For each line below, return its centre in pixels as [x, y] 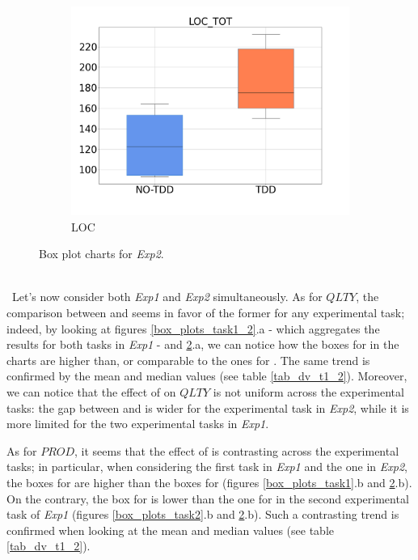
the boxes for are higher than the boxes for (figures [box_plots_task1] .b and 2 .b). [209, 482]
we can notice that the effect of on [91, 391]
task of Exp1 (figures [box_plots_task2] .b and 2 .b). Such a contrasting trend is [203, 514]
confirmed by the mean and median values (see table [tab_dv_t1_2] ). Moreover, [207, 376]
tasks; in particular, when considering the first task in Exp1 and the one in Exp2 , [207, 467]
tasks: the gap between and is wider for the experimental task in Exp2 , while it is [208, 407]
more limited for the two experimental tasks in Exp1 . [138, 424]
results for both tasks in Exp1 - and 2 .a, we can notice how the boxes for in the [203, 344]
